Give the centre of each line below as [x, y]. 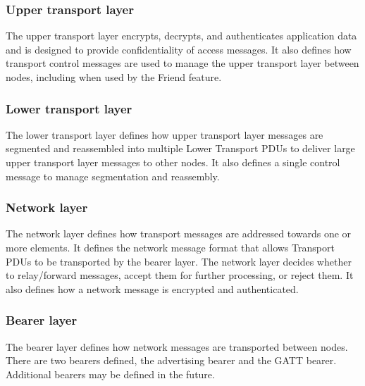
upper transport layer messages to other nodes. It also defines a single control [173, 162]
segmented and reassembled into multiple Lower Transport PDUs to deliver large [180, 148]
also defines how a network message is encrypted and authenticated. [152, 288]
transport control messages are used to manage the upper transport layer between [182, 63]
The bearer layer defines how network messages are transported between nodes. [177, 346]
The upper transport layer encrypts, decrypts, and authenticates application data [181, 36]
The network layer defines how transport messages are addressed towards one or [179, 234]
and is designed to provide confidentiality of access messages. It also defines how [179, 49]
